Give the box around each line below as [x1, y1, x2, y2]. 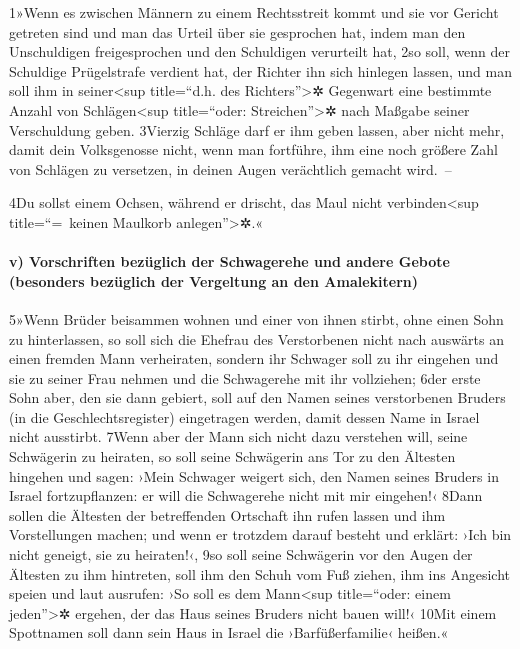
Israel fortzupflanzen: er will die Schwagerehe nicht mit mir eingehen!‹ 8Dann [9, 485, 483, 506]
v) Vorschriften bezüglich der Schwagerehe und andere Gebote [9, 251, 450, 272]
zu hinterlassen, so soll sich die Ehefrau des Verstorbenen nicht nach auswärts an [9, 328, 504, 349]
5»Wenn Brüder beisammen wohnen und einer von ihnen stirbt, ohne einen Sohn [9, 308, 504, 329]
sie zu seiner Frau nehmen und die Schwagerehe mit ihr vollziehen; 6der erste [9, 367, 481, 388]
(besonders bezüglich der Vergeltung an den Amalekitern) [9, 270, 418, 291]
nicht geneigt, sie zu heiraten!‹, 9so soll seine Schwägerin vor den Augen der [9, 544, 473, 565]
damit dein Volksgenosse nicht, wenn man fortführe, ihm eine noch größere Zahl [9, 139, 498, 160]
